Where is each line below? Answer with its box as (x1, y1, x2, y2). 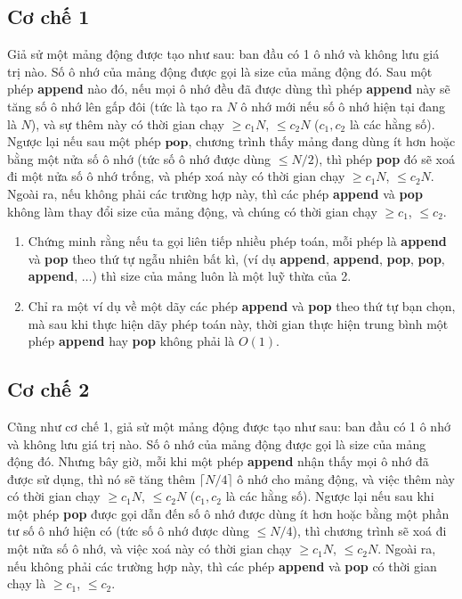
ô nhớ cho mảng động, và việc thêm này (237, 469, 455, 488)
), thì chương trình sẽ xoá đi (292, 521, 447, 540)
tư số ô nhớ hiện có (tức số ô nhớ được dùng (7, 521, 249, 540)
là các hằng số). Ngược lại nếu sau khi (225, 487, 434, 505)
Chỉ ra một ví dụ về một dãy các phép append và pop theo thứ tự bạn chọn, (28, 296, 456, 315)
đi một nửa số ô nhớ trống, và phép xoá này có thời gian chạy (7, 167, 345, 185)
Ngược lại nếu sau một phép (7, 132, 161, 151)
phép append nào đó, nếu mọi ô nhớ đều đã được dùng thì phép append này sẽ (7, 79, 450, 98)
